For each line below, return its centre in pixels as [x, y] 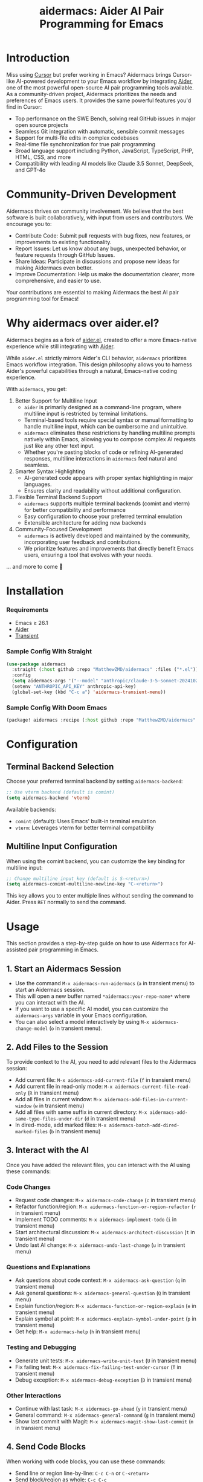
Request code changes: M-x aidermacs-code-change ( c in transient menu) [105, 1200]
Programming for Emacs [101, 24]
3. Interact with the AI [48, 1150]
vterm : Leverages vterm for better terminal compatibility [84, 827]
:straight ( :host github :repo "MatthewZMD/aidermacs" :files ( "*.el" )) [105, 670]
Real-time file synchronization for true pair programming [85, 144]
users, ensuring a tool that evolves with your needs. [88, 555]
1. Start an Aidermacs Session [64, 969]
